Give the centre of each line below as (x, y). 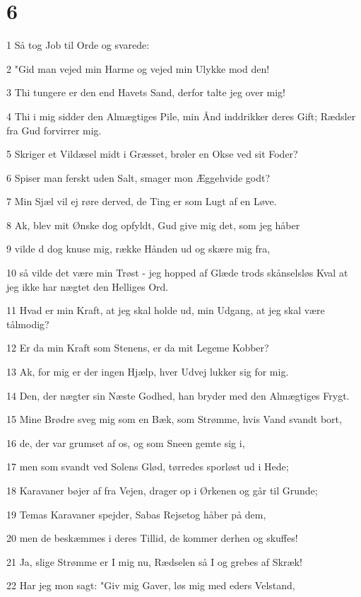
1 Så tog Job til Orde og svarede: (78, 45)
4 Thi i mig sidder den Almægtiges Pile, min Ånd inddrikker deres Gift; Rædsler (181, 116)
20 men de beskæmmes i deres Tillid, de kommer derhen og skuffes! (152, 538)
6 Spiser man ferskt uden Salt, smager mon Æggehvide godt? (138, 177)
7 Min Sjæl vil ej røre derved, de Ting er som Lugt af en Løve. (142, 201)
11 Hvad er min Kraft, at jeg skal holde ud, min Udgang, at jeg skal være (166, 310)
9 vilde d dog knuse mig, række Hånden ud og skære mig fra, (138, 249)
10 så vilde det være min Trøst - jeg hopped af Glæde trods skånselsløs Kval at (177, 273)
